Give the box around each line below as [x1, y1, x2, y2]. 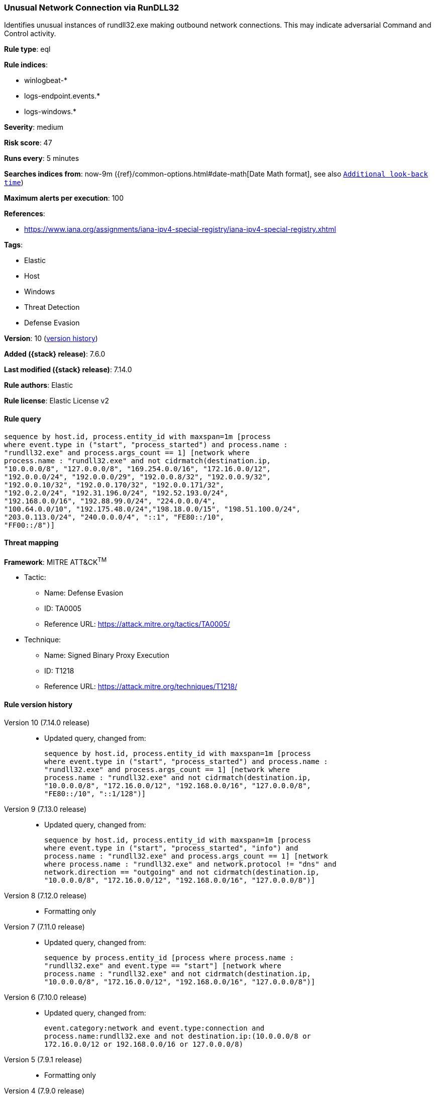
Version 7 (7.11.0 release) [4, 922, 85, 931]
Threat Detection [24, 303, 80, 312]
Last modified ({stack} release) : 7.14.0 [4, 365, 132, 374]
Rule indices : [4, 60, 48, 69]
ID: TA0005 [44, 604, 82, 613]
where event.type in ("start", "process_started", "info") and [44, 843, 298, 852]
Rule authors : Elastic [4, 381, 73, 390]
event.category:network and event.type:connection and [44, 1024, 265, 1032]
